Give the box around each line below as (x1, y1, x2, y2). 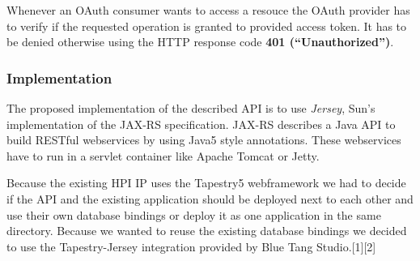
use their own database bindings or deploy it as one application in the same (6, 206, 381, 223)
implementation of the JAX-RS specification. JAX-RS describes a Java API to (6, 115, 396, 132)
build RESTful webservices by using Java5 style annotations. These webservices (6, 131, 401, 148)
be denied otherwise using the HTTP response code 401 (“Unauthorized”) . (6, 33, 394, 50)
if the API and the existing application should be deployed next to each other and (6, 190, 414, 207)
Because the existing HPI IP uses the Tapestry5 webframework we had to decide (6, 174, 406, 191)
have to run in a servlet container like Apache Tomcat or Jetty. (6, 147, 320, 164)
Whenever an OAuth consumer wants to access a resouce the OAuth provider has (6, 2, 410, 18)
